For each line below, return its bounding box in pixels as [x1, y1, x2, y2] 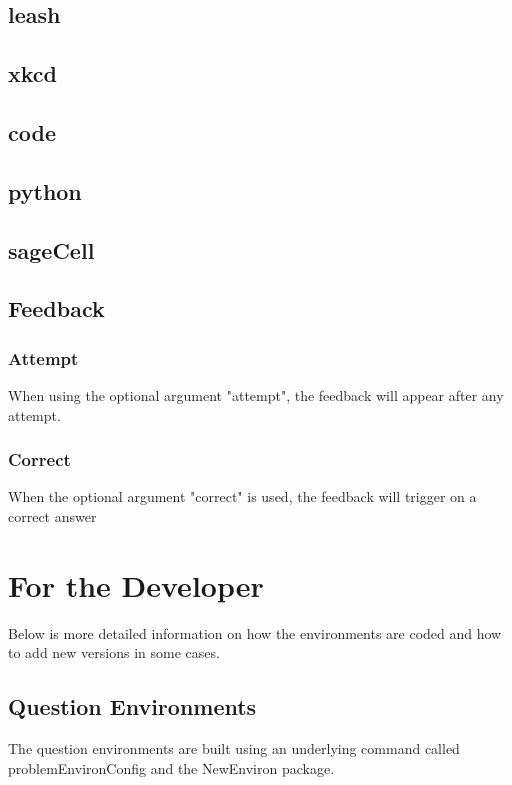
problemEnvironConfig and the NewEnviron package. [8, 757, 335, 778]
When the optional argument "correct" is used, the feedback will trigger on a [8, 486, 477, 507]
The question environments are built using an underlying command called [8, 738, 460, 759]
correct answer [8, 505, 97, 526]
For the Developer [8, 564, 264, 605]
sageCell [8, 234, 95, 265]
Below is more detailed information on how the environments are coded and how [8, 622, 502, 643]
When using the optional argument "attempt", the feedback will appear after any [8, 384, 504, 405]
